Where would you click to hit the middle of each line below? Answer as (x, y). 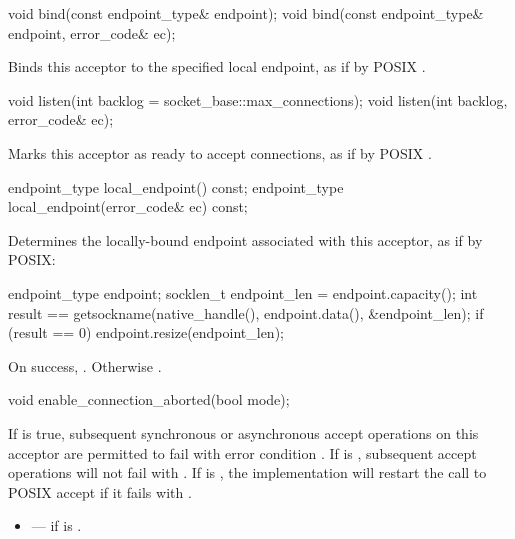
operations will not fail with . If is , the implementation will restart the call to (247, 472)
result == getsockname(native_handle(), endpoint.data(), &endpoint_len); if (246, 312)
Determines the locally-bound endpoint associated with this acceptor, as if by (245, 239)
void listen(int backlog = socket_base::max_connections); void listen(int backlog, (258, 99)
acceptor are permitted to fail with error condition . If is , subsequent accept (242, 452)
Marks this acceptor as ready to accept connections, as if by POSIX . (220, 152)
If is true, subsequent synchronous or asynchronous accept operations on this (243, 432)
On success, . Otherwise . (85, 365)
